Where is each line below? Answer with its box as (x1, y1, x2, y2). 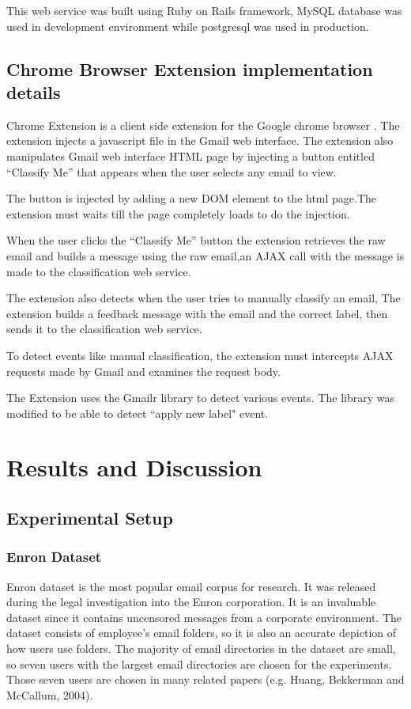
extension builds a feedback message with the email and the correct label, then (6, 305, 388, 321)
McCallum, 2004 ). (6, 686, 93, 703)
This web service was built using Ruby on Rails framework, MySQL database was (6, 2, 402, 18)
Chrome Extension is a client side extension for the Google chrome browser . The (6, 116, 400, 133)
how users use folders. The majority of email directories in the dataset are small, (6, 640, 396, 657)
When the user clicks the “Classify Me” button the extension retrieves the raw (6, 232, 386, 248)
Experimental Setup (6, 506, 173, 530)
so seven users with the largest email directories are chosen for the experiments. (6, 655, 392, 672)
